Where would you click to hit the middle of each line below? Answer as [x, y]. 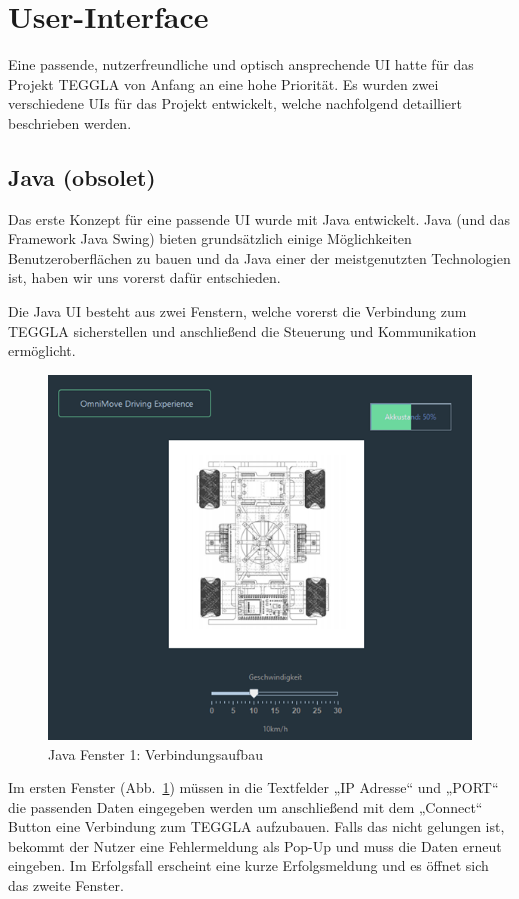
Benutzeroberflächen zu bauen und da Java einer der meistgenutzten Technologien [259, 257]
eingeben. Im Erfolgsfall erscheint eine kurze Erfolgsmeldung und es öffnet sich [248, 865]
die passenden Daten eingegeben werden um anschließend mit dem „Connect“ [245, 806]
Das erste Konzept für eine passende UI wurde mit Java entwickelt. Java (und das [259, 218]
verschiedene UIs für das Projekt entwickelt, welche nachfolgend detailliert [235, 103]
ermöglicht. [42, 350]
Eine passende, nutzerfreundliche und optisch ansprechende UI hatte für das [241, 64]
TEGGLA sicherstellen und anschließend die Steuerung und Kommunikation [242, 330]
